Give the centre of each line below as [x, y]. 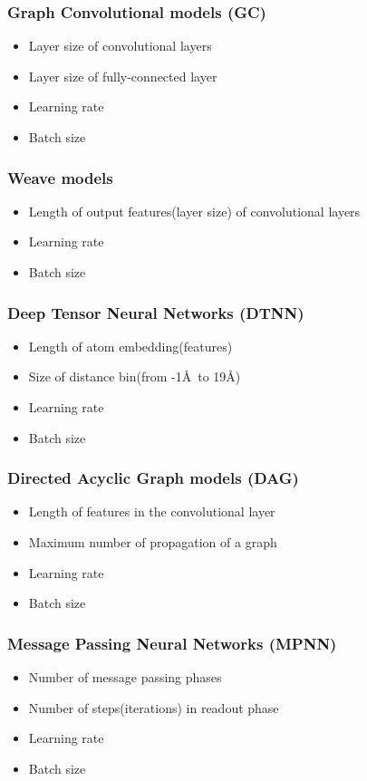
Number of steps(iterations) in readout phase [154, 707]
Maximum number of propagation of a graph [153, 542]
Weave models [60, 177]
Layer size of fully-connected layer [123, 76]
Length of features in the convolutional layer [152, 511]
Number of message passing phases [125, 677]
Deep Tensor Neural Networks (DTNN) [156, 312]
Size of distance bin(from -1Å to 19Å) [135, 376]
